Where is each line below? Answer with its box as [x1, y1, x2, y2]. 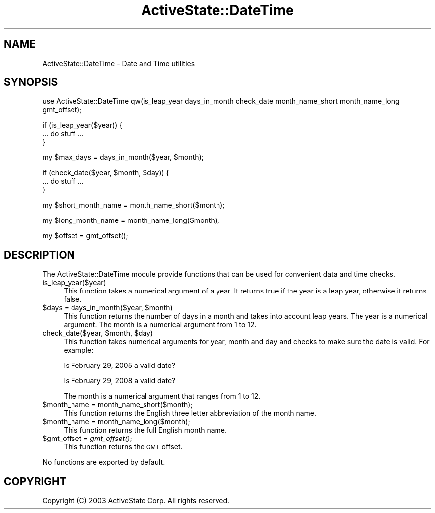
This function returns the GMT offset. [64, 442, 183, 451]
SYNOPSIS [4, 76, 58, 89]
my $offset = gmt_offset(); [42, 231, 128, 240]
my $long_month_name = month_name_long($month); [42, 216, 219, 225]
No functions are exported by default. [42, 458, 165, 467]
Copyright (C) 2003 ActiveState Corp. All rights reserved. [42, 496, 230, 505]
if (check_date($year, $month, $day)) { [42, 168, 169, 177]
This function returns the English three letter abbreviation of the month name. [64, 409, 317, 418]
